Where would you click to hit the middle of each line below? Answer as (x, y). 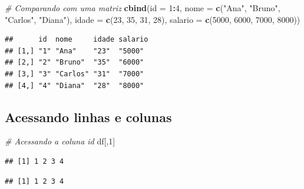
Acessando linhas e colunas (88, 117)
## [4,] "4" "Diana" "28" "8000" (75, 85)
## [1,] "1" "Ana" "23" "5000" (75, 51)
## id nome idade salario (77, 40)
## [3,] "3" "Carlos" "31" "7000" (75, 74)
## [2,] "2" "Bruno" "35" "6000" (75, 63)
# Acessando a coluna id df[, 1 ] (60, 141)
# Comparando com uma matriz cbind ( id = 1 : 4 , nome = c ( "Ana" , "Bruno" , (143, 8)
